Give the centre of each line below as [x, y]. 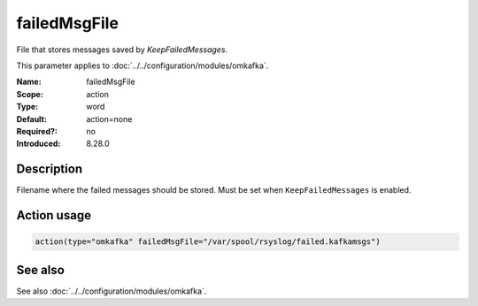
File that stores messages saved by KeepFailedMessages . [122, 50]
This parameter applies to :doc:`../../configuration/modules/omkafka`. [143, 65]
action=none [109, 119]
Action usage [54, 215]
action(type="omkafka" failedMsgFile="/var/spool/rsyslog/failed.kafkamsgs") [208, 242]
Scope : [30, 94]
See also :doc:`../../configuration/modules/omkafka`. [112, 291]
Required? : [37, 131]
